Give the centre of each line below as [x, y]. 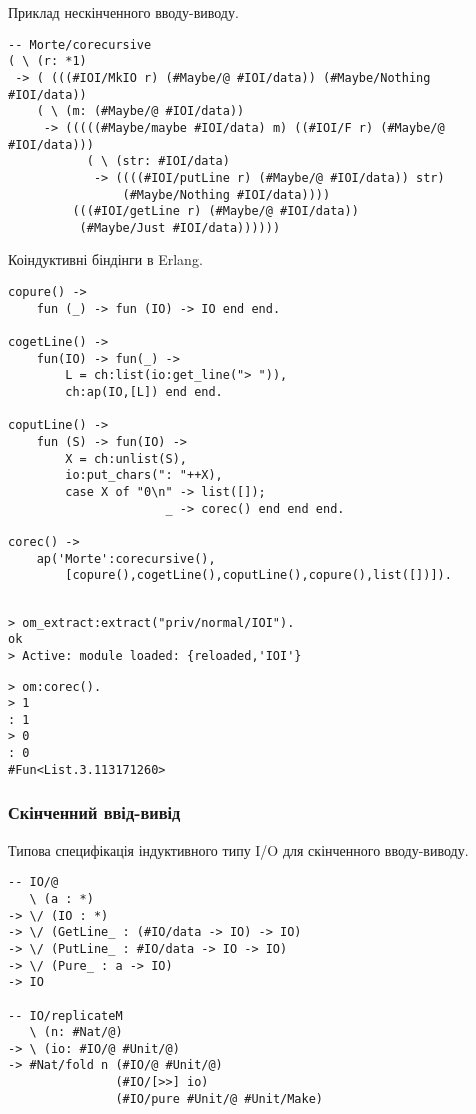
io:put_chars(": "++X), [144, 475]
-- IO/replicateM [65, 1015]
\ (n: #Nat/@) [76, 1032]
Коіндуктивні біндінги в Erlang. [105, 259]
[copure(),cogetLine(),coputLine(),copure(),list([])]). [258, 575]
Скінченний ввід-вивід [94, 812]
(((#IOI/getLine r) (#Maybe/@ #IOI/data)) [215, 211]
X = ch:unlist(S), [126, 458]
